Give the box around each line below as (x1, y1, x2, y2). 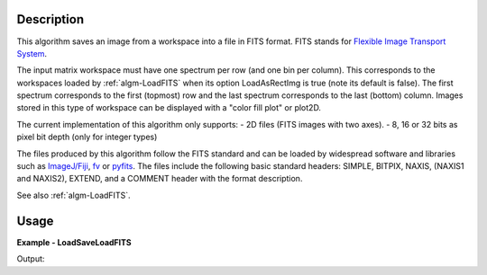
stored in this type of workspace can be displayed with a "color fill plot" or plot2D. (16, 102, 322, 113)
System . (16, 48, 48, 58)
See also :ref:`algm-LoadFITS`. (16, 190, 131, 200)
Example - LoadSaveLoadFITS (16, 236, 132, 247)
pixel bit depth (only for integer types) (16, 131, 158, 143)
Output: (16, 253, 45, 264)
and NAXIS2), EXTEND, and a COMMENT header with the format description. (16, 173, 303, 184)
